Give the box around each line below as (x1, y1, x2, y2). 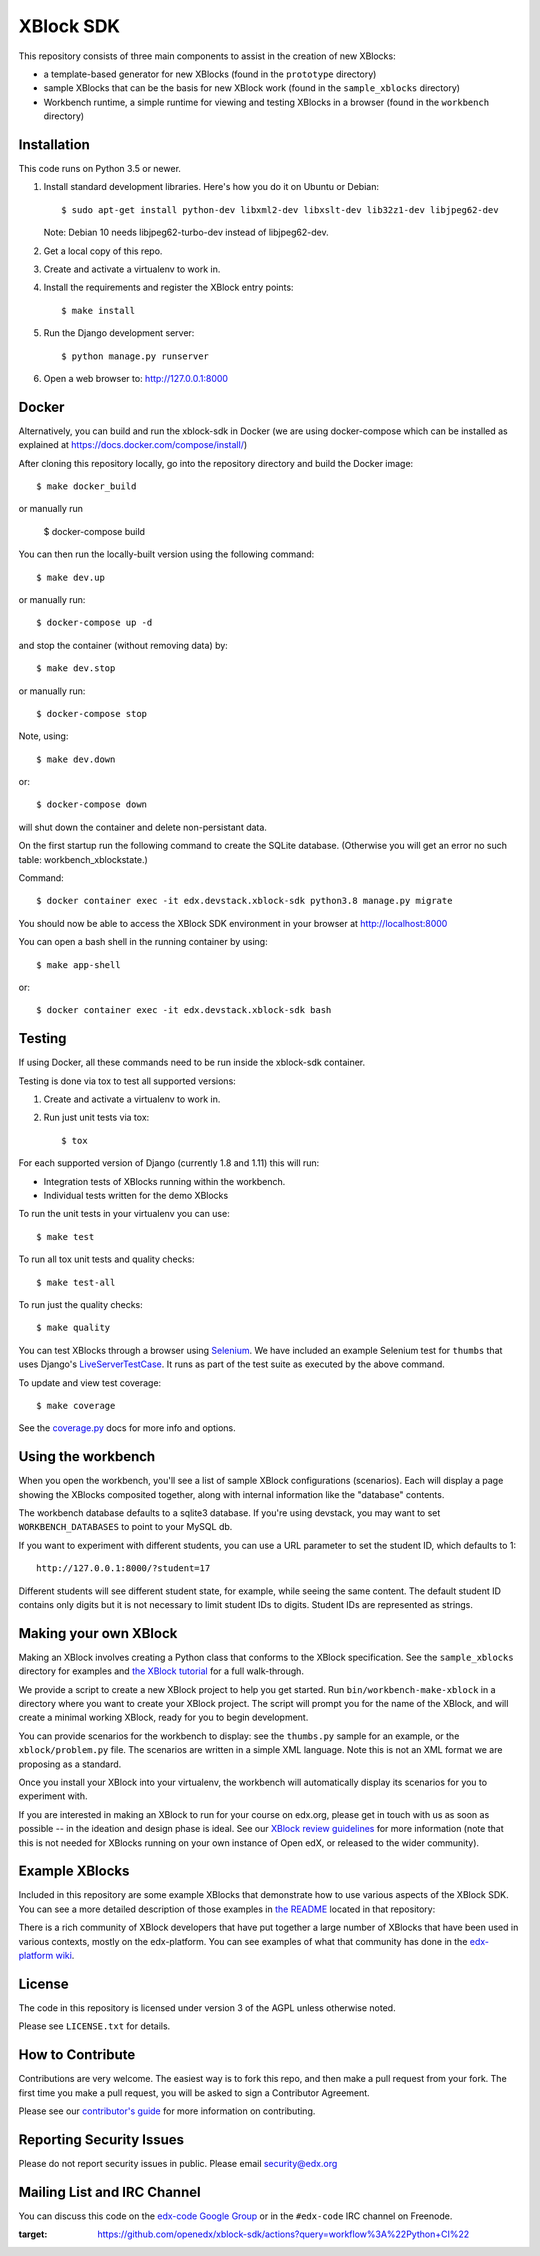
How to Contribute (18, 2046, 136, 2064)
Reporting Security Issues (18, 2131, 185, 2148)
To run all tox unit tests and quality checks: (18, 1253, 195, 1265)
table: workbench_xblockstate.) (18, 853, 149, 865)
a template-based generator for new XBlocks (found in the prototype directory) (43, 68, 377, 80)
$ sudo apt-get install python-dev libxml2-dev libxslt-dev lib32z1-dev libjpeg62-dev (61, 204, 499, 215)
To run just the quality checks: (18, 1298, 144, 1310)
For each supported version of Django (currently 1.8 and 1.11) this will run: (18, 1157, 320, 1169)
